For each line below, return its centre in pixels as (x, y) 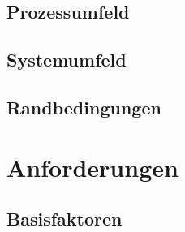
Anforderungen (92, 167)
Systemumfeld (67, 60)
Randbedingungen (84, 107)
